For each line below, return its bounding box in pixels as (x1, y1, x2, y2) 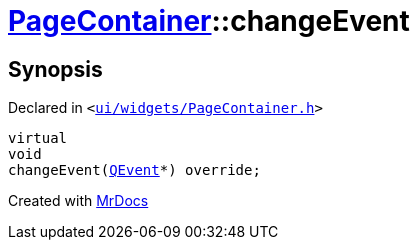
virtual (8, 130, 68, 147)
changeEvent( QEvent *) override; (8, 162, 261, 179)
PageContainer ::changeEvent (8, 4, 410, 38)
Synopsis (8, 56, 103, 82)
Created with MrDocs (8, 192, 149, 210)
